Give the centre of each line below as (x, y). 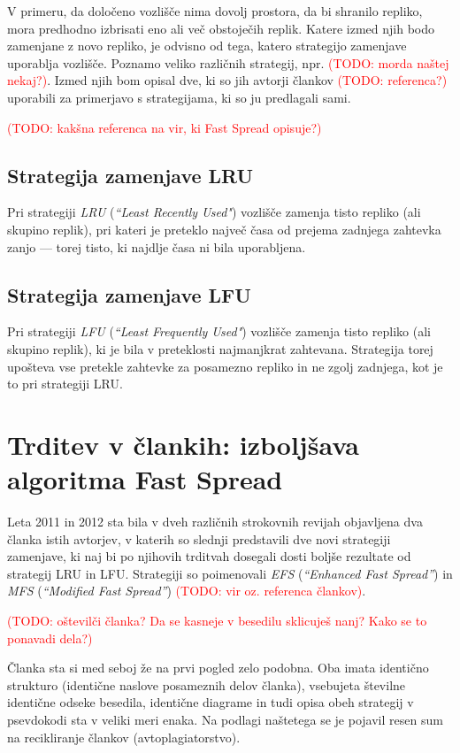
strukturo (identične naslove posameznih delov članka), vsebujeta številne (207, 684)
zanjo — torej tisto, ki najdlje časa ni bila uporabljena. (157, 246)
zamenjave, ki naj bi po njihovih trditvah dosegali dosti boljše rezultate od (209, 556)
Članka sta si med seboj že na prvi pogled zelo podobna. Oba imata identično (218, 668)
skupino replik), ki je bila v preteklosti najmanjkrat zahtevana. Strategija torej (220, 348)
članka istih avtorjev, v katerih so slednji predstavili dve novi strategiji (199, 538)
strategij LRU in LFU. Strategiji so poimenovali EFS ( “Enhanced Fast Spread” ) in (230, 573)
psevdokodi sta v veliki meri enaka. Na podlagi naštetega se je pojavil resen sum (225, 719)
